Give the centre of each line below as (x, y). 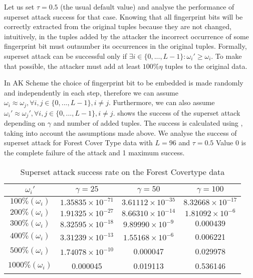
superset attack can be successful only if (66, 56)
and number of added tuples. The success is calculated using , (148, 123)
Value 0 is (231, 143)
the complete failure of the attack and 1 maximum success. (94, 153)
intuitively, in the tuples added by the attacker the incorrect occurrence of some (126, 36)
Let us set (19, 7)
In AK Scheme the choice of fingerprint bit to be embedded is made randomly (124, 83)
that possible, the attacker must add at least (72, 66)
